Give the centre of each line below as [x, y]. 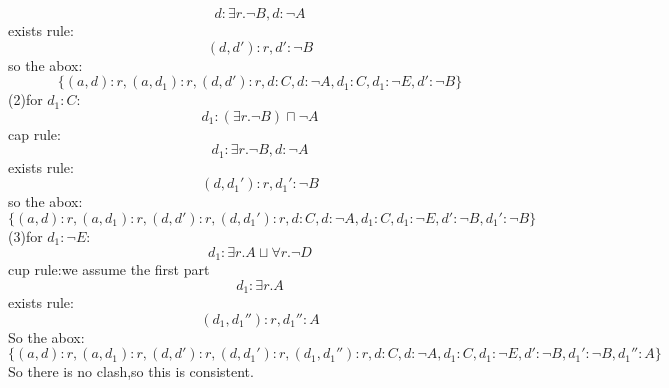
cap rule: [34, 133]
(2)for [25, 99]
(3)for [25, 236]
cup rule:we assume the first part [109, 269]
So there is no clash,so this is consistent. [131, 371]
